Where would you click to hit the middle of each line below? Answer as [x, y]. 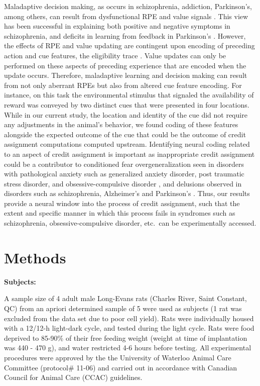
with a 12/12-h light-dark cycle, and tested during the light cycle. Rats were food [129, 328]
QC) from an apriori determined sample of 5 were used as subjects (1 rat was [123, 308]
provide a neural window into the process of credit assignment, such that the [122, 203]
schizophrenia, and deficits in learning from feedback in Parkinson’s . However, [125, 35]
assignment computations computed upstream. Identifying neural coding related [127, 144]
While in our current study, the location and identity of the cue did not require [126, 114]
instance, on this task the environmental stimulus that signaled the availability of [129, 95]
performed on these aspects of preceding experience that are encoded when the [125, 65]
